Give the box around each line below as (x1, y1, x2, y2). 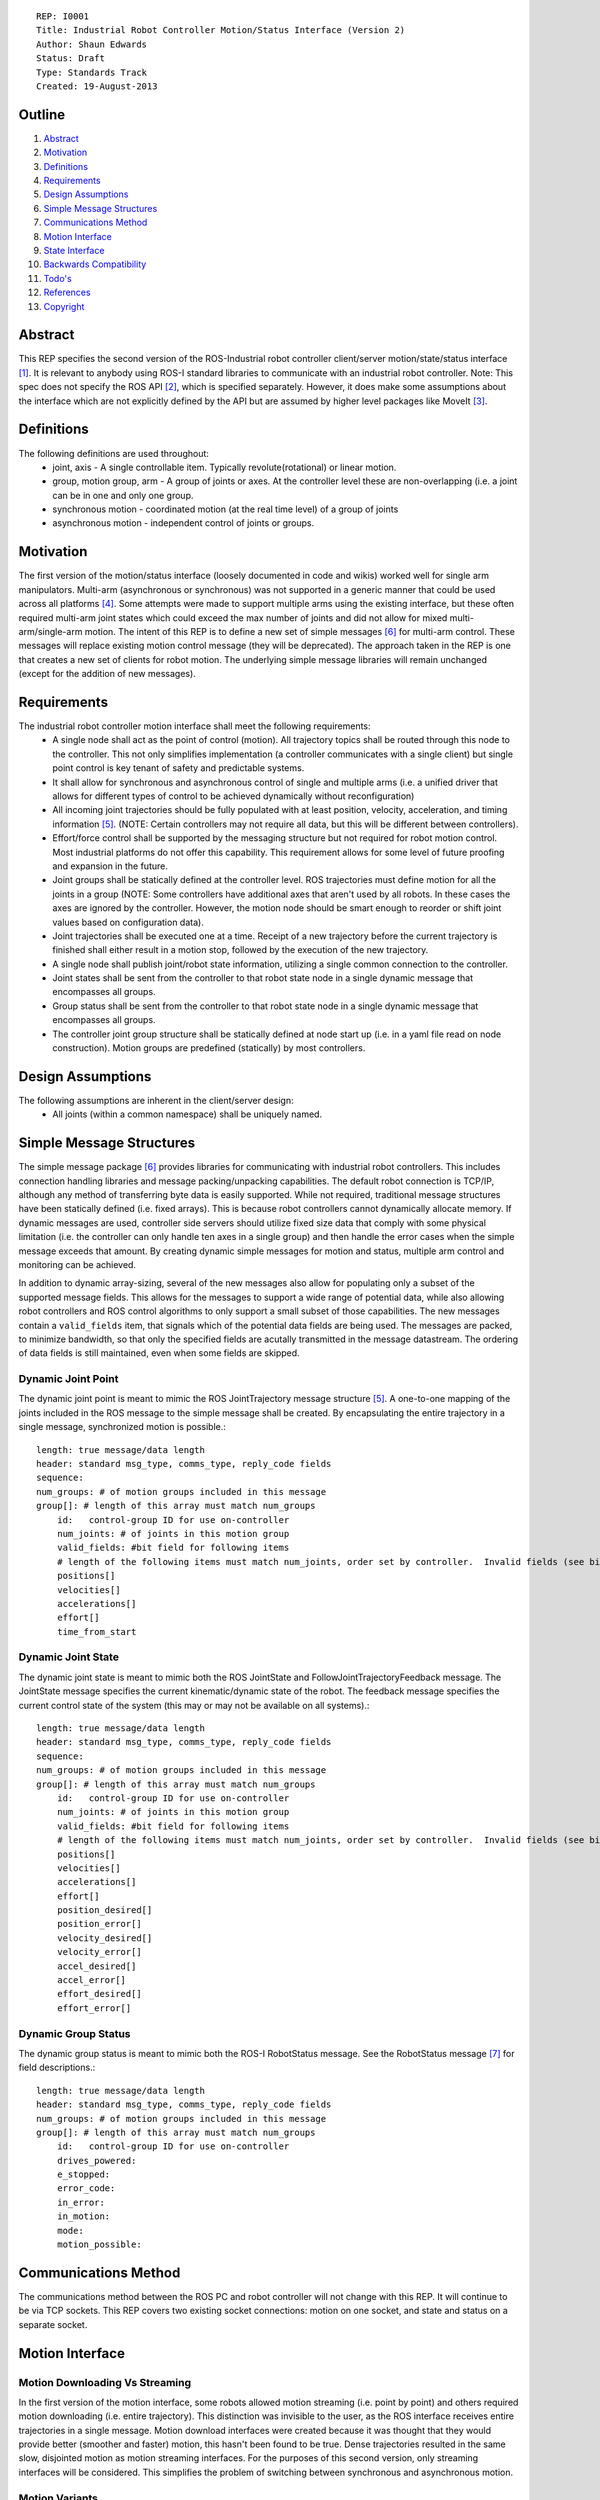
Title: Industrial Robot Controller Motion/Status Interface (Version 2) (36, 25, 406, 36)
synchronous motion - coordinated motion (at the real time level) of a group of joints (52, 503, 399, 515)
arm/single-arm (18, 625, 83, 637)
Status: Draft (36, 53, 105, 64)
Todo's (43, 272, 72, 284)
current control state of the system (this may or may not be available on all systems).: (18, 1699, 370, 1711)
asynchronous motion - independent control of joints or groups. (52, 517, 315, 529)
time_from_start (56, 1626, 137, 1637)
